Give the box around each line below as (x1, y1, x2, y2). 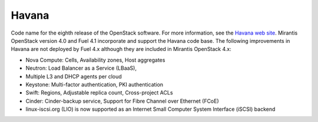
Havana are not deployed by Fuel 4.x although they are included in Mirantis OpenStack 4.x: (11, 46, 232, 53)
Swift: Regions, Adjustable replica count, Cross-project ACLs (25, 89, 173, 96)
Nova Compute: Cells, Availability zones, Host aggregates (25, 56, 165, 63)
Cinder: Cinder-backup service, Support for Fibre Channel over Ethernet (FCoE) (25, 97, 219, 104)
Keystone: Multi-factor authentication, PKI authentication (25, 81, 164, 88)
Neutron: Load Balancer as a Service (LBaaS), (25, 65, 137, 72)
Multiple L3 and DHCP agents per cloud (25, 73, 122, 80)
